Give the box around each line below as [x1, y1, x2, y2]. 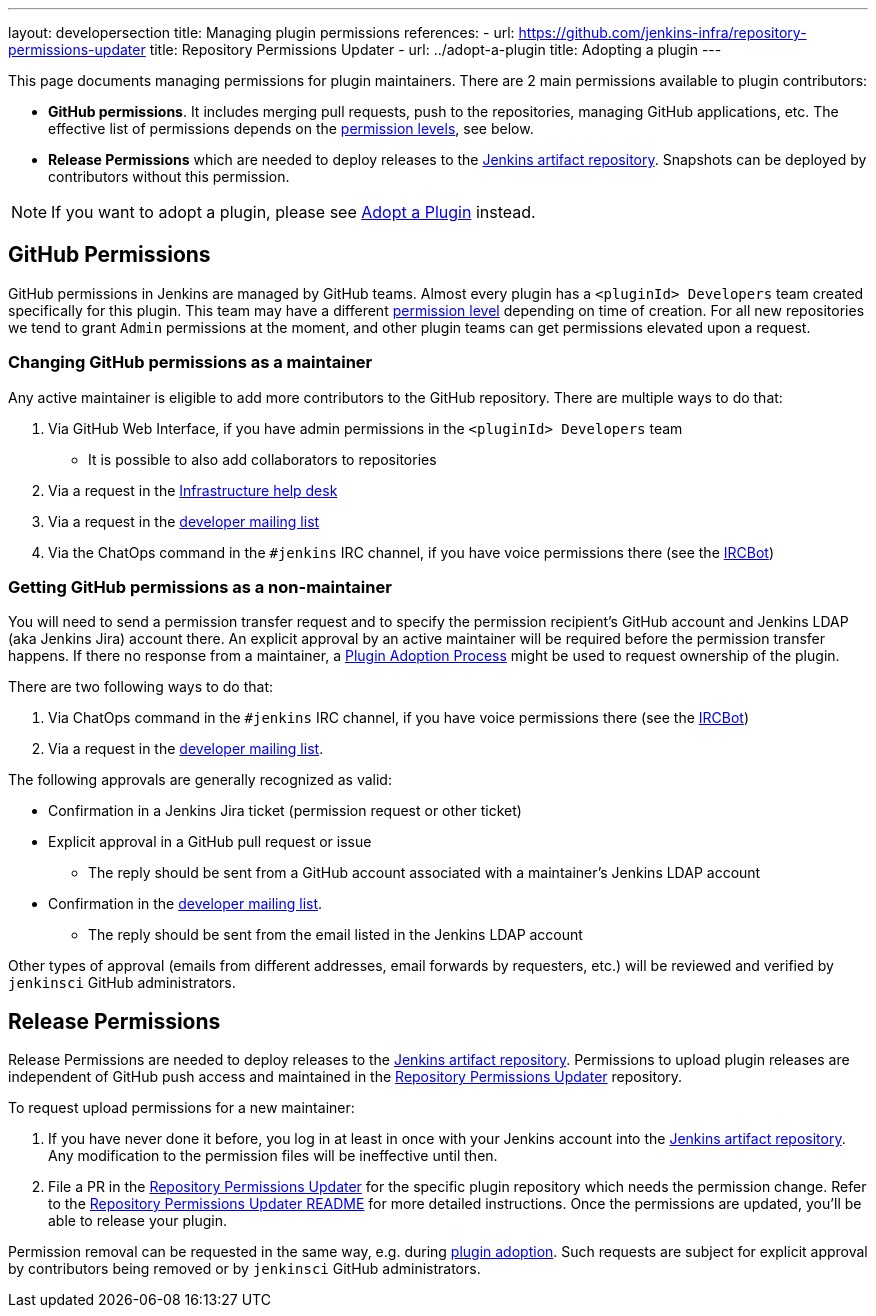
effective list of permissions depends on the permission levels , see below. [48, 120, 534, 137]
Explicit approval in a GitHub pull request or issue [48, 833, 372, 851]
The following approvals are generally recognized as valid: [8, 771, 392, 789]
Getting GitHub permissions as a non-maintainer [8, 576, 392, 597]
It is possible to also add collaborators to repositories [88, 450, 437, 468]
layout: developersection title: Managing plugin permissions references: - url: [8, 24, 515, 41]
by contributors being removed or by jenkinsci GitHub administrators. [8, 1260, 481, 1278]
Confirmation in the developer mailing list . [48, 895, 323, 913]
